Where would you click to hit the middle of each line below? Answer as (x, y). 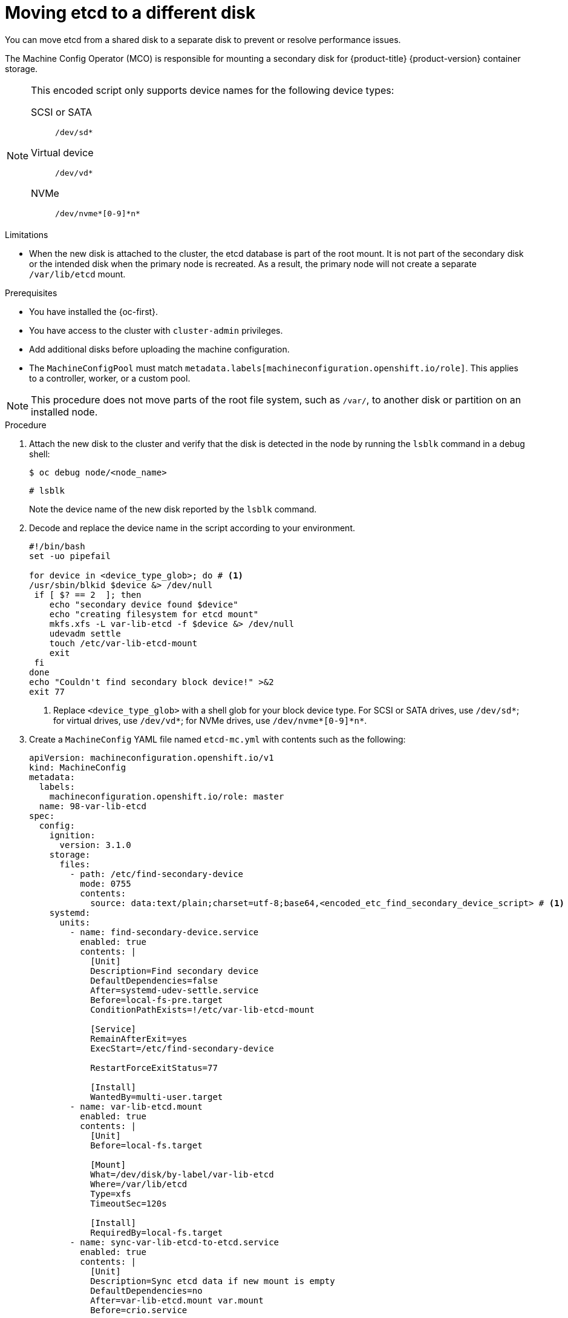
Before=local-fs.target (146, 1145)
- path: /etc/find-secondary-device (157, 874)
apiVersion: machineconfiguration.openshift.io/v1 (152, 757)
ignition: (72, 835)
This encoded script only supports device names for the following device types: (213, 90)
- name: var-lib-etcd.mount (136, 1106)
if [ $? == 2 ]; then (88, 594)
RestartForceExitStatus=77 (154, 1068)
